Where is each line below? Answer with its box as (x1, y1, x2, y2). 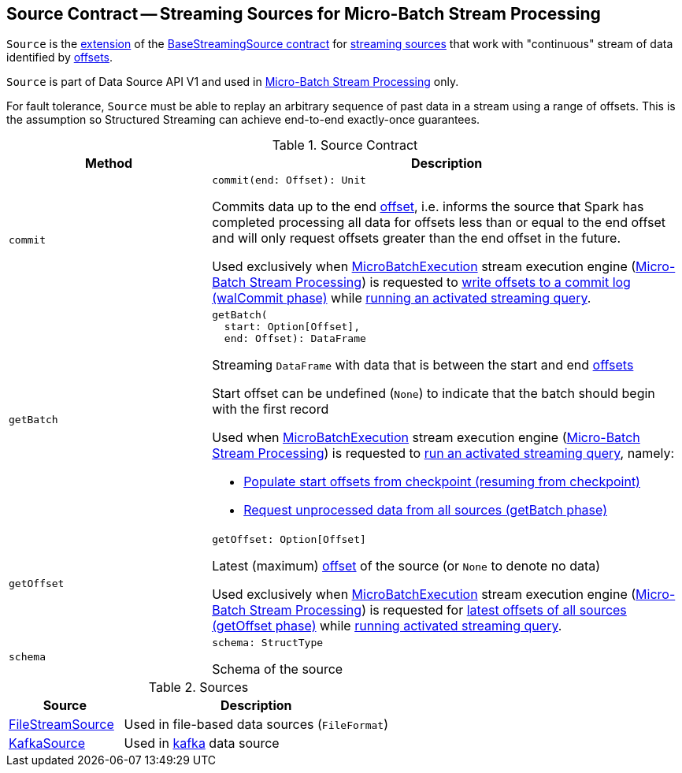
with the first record (212, 401, 329, 418)
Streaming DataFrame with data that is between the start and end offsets (212, 357, 634, 373)
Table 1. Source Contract (272, 137, 418, 154)
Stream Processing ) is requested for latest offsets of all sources (249, 602, 627, 619)
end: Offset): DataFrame (224, 333, 366, 345)
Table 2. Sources (148, 679, 249, 696)
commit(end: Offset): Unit (212, 174, 366, 187)
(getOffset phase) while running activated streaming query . (212, 618, 562, 634)
